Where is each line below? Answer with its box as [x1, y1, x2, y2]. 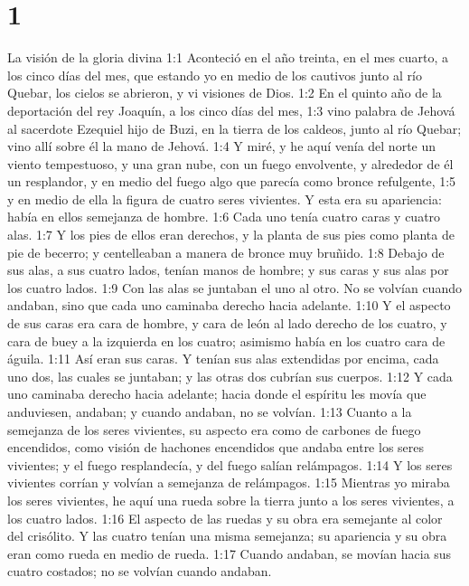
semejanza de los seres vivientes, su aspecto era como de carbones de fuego [7, 420, 421, 439]
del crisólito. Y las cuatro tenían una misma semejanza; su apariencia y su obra [7, 526, 447, 545]
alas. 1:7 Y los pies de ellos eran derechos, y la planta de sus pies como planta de [7, 225, 455, 244]
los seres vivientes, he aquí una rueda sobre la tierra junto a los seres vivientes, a [7, 490, 455, 509]
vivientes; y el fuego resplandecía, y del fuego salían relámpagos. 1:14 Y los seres [7, 455, 453, 474]
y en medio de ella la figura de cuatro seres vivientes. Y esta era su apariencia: [7, 189, 442, 208]
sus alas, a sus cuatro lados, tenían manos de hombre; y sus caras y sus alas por [7, 260, 449, 279]
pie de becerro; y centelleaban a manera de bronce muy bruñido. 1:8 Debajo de [7, 242, 445, 261]
